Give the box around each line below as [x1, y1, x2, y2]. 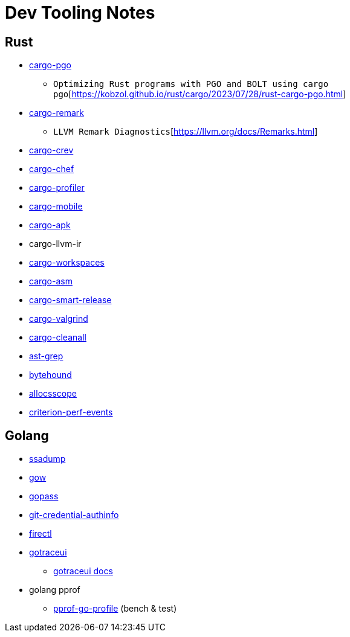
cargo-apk [29, 220, 71, 231]
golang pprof [29, 584, 80, 595]
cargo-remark [29, 107, 84, 118]
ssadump [29, 453, 66, 464]
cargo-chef [29, 164, 74, 174]
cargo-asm [29, 276, 73, 287]
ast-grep [29, 351, 63, 362]
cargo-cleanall [29, 332, 86, 343]
